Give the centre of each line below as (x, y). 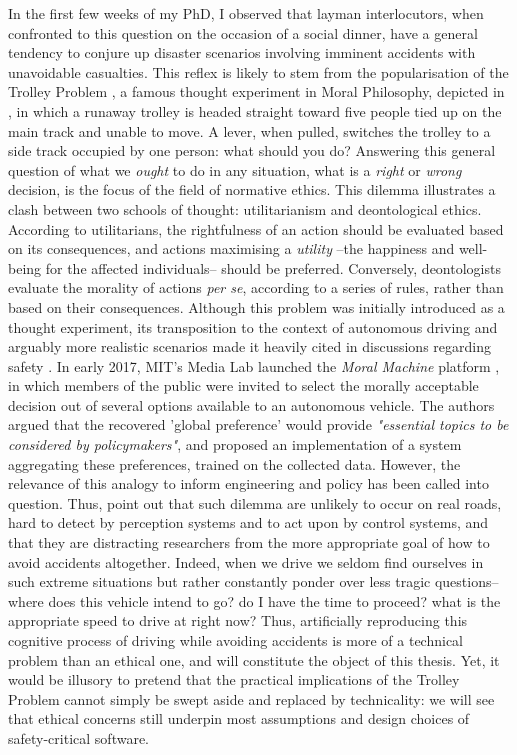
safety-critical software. (78, 737)
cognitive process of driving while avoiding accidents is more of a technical (236, 640)
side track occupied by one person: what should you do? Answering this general (252, 150)
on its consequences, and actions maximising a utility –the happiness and (231, 248)
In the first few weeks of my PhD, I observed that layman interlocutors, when (246, 13)
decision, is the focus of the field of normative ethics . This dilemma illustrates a (252, 189)
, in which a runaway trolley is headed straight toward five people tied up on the (255, 110)
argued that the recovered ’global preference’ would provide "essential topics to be (258, 424)
